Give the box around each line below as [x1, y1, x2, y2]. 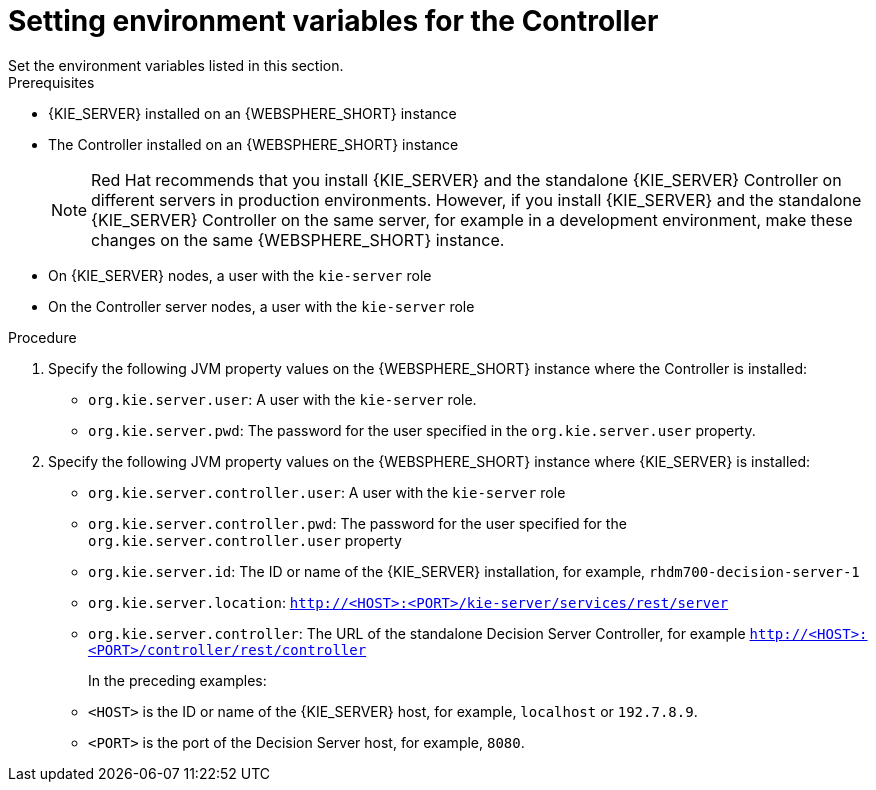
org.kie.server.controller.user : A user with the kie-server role [88, 483, 566, 501]
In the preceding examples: [88, 671, 267, 689]
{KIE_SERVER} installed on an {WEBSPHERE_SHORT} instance [48, 104, 457, 122]
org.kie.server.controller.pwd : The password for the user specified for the [88, 514, 627, 532]
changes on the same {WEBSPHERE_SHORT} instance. [91, 229, 505, 250]
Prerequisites [8, 73, 95, 91]
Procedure [8, 328, 77, 346]
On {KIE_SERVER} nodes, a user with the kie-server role [48, 266, 432, 284]
